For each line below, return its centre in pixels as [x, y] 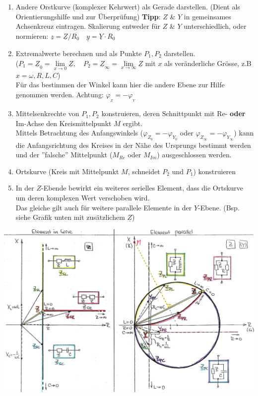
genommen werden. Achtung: [60, 94]
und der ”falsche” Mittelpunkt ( [64, 155]
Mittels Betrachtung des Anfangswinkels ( [79, 133]
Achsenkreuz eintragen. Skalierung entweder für [88, 26]
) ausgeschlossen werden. [194, 155]
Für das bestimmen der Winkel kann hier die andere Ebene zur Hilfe [120, 85]
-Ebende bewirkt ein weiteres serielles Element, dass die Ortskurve [142, 188]
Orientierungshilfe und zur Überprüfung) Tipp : [88, 16]
